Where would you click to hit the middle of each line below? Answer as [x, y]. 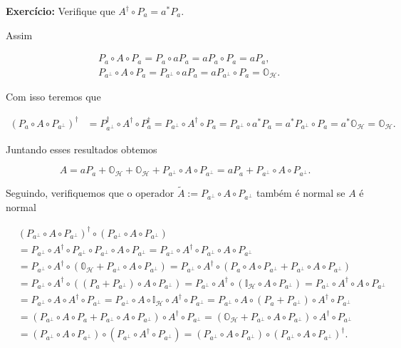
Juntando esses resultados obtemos [82, 149]
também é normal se [301, 193]
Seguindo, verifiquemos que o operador [90, 193]
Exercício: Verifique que [61, 11]
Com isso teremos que [53, 97]
